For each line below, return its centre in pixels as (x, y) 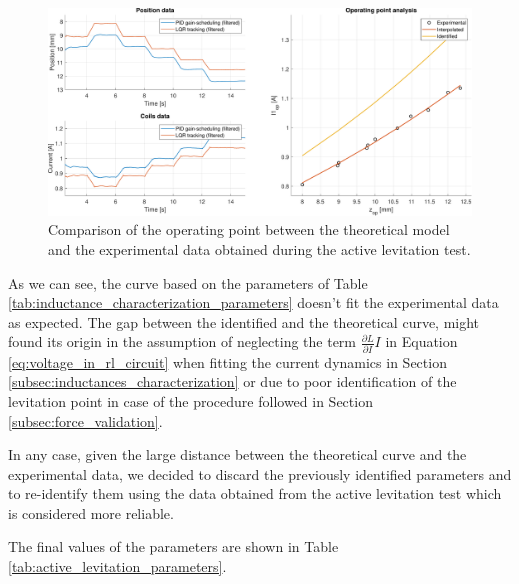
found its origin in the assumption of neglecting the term (182, 341)
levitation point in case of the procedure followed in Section (190, 400)
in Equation (421, 341)
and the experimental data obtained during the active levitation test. (259, 249)
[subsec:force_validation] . (85, 420)
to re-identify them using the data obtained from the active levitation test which (255, 493)
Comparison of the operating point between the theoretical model (249, 229)
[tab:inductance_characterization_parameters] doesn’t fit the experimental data (253, 302)
